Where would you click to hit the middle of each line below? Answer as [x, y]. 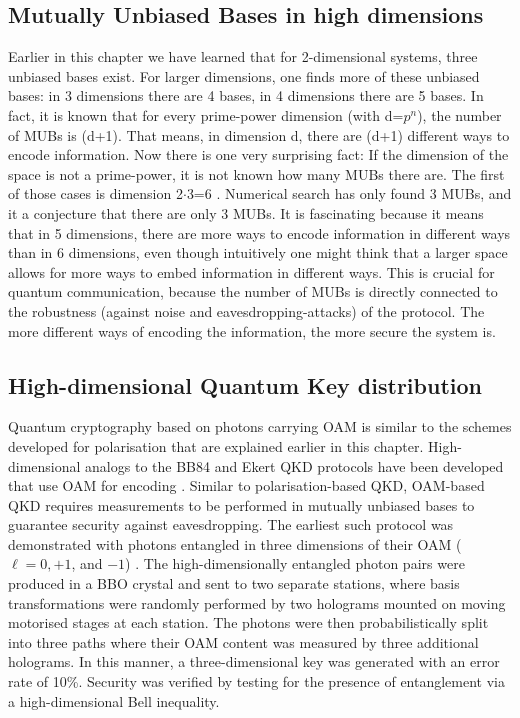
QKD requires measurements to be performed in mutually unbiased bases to [241, 504]
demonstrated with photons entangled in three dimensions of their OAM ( [235, 543]
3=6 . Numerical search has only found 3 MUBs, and [349, 193]
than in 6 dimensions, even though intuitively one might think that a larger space [258, 252]
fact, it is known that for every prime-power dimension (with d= [206, 114]
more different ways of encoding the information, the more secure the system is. [252, 330]
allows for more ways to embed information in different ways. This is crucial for [251, 271]
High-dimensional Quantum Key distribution [245, 384]
